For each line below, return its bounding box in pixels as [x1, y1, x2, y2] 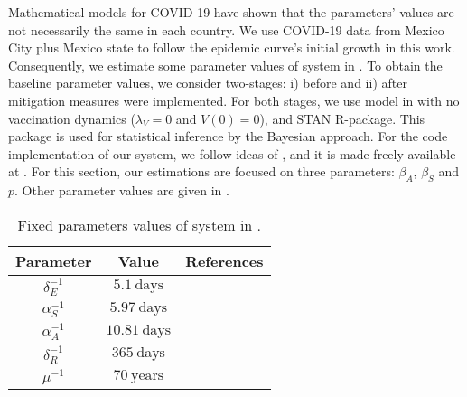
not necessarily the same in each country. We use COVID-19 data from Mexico [8, 20, 444, 39]
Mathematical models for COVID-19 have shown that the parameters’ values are [8, 3, 454, 21]
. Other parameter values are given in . [14, 181, 229, 200]
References [185, 250, 264, 271]
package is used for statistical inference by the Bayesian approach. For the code [8, 127, 448, 146]
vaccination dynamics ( [8, 109, 135, 128]
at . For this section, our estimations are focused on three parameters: [8, 162, 395, 181]
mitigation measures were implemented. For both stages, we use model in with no [8, 90, 460, 109]
